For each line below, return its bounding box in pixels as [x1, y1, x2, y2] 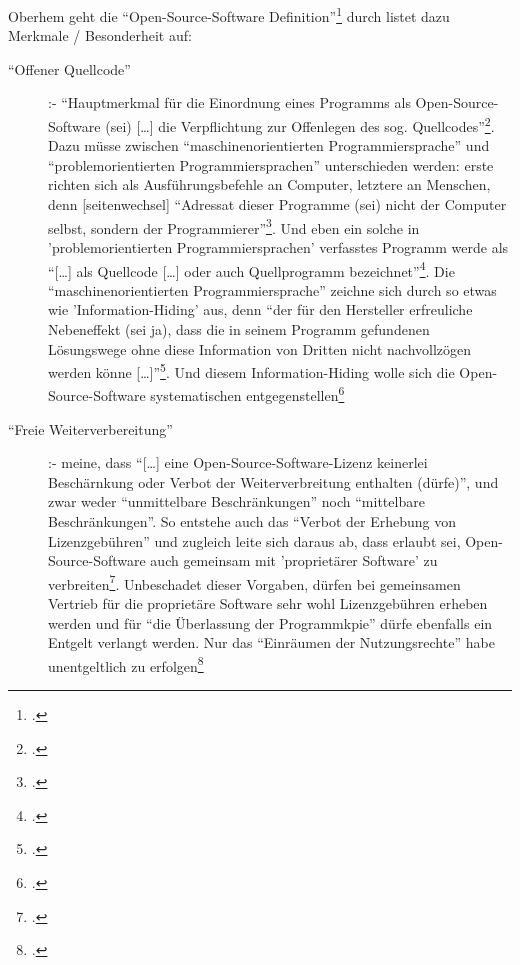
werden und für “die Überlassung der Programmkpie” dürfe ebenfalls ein [48, 612, 493, 633]
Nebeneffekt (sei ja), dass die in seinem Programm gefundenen [48, 318, 430, 339]
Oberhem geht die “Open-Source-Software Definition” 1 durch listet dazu [8, 3, 450, 26]
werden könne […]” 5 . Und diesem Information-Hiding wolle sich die [48, 359, 455, 382]
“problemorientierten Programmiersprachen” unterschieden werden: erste [48, 154, 494, 175]
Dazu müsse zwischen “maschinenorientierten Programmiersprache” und [48, 135, 490, 156]
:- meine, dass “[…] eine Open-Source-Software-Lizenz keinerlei [48, 452, 428, 473]
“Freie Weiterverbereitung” [8, 418, 173, 439]
